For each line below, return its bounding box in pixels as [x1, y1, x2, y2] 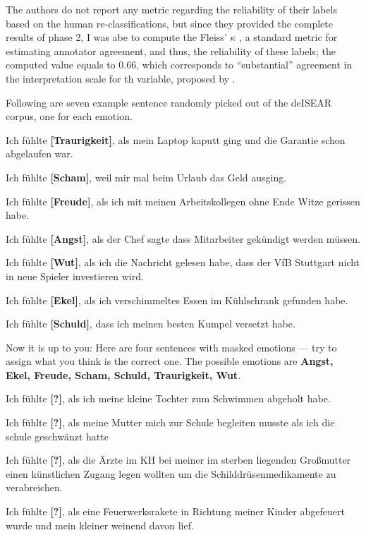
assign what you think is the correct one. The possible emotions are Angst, [6, 354, 334, 368]
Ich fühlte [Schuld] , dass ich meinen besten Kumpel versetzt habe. [6, 316, 295, 331]
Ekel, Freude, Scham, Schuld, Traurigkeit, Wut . [6, 367, 241, 382]
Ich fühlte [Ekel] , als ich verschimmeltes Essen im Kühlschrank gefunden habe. [6, 292, 348, 307]
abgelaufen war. [6, 146, 73, 161]
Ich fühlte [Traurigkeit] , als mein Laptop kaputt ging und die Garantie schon [6, 132, 346, 147]
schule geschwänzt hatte [6, 428, 109, 443]
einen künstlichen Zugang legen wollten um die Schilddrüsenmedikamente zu [6, 466, 336, 481]
